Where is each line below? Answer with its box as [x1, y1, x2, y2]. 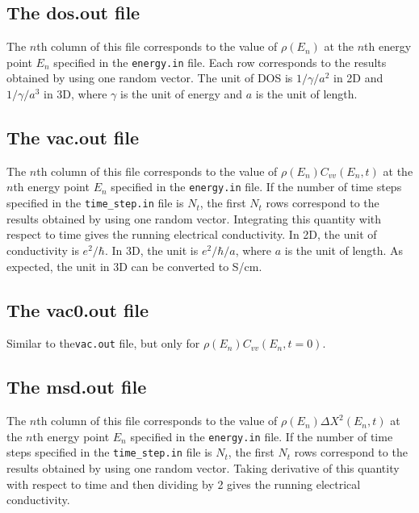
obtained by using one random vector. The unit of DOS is [6, 69, 293, 86]
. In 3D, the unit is [104, 241, 199, 258]
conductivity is [6, 241, 79, 258]
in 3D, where [44, 85, 107, 102]
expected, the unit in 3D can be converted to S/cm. [6, 257, 262, 274]
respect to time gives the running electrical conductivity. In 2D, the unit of [6, 226, 377, 243]
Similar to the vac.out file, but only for [6, 335, 200, 352]
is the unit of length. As [284, 241, 404, 258]
